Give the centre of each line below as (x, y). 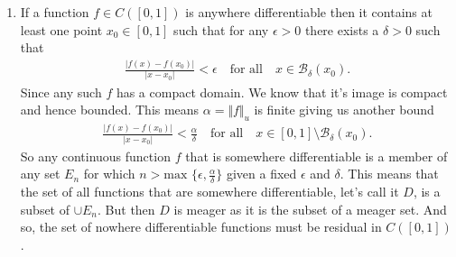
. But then (126, 209)
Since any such (61, 92)
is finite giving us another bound (344, 110)
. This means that (389, 174)
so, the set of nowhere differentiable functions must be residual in (201, 227)
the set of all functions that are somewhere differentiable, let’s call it (209, 192)
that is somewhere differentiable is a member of (316, 156)
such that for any (221, 29)
